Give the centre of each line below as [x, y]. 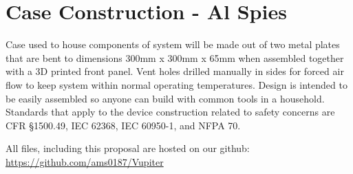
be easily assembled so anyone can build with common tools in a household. [165, 98]
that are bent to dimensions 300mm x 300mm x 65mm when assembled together [175, 57]
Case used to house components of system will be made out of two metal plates [173, 44]
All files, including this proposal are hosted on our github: [128, 148]
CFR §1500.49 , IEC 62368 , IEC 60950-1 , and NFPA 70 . [123, 125]
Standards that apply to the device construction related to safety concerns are [170, 112]
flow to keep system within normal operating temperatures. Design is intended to [176, 84]
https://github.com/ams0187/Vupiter [85, 161]
